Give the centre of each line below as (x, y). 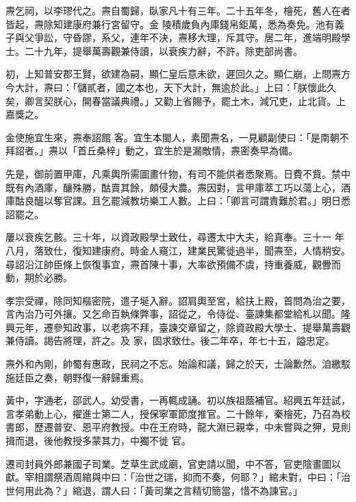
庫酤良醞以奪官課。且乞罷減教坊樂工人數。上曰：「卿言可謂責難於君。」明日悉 (178, 201)
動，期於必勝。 (39, 277)
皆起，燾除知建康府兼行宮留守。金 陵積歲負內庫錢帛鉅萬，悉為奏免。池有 (170, 24)
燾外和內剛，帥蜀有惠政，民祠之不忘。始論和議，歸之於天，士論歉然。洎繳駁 (178, 364)
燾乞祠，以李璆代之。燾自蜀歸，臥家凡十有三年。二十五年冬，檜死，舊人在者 (178, 10)
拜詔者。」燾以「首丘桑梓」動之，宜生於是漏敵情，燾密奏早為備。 (152, 151)
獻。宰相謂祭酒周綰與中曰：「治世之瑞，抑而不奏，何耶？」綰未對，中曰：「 (173, 477)
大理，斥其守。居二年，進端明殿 (269, 37)
